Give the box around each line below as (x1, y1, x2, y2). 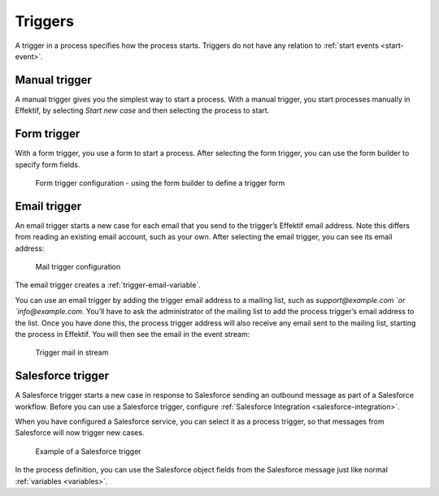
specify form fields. (15, 159, 80, 170)
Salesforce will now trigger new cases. (15, 428, 145, 438)
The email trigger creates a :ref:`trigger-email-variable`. (15, 280, 201, 290)
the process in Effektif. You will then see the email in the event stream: (15, 329, 250, 339)
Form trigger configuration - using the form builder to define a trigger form (35, 178, 285, 188)
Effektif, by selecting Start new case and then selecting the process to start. (15, 106, 270, 115)
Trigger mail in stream (35, 347, 109, 357)
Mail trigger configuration (35, 262, 121, 271)
